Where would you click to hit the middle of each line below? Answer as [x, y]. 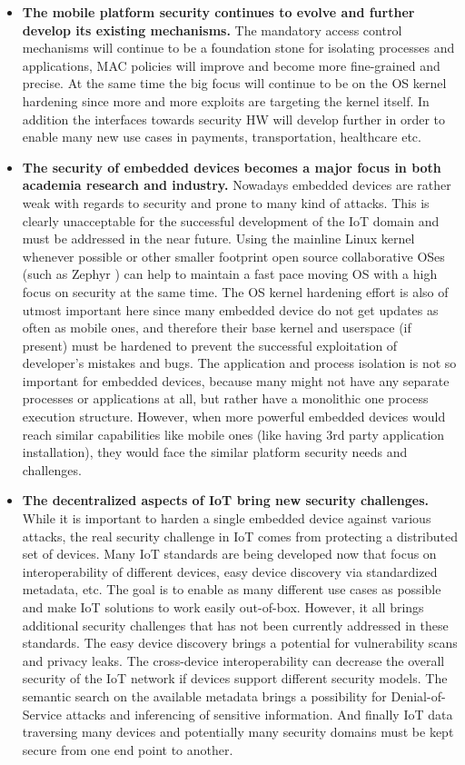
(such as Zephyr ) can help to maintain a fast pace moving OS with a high [230, 274]
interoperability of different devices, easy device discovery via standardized [230, 571]
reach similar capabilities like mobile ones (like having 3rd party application [233, 434]
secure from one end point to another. [128, 749]
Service [42, 714]
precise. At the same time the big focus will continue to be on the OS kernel [234, 83]
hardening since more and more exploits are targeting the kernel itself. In [226, 100]
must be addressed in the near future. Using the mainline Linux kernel [218, 238]
